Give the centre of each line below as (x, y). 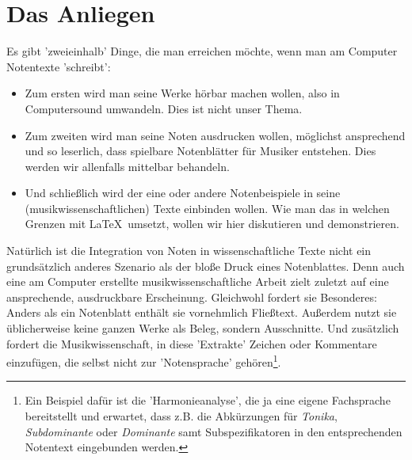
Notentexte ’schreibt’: (59, 66)
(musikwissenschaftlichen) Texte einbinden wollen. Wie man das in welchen (207, 208)
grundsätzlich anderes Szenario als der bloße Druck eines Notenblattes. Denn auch (206, 266)
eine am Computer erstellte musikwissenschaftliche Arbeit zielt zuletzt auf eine (198, 281)
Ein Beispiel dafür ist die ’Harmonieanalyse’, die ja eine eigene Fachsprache (208, 400)
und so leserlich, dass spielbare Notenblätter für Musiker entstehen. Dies (200, 151)
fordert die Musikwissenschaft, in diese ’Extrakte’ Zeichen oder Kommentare (192, 343)
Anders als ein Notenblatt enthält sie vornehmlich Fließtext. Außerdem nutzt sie (202, 312)
